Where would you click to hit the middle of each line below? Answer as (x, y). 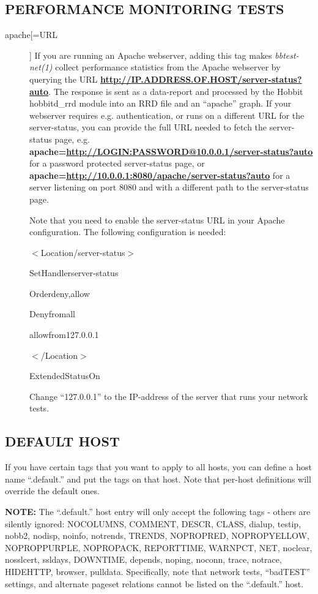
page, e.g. (72, 139)
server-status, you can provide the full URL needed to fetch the (148, 127)
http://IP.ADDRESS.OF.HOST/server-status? (201, 79)
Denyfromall (52, 314)
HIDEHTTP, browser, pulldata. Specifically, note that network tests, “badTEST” (157, 571)
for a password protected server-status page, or (117, 163)
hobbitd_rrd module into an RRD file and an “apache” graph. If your (161, 103)
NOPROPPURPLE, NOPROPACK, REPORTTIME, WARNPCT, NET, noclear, (159, 547)
